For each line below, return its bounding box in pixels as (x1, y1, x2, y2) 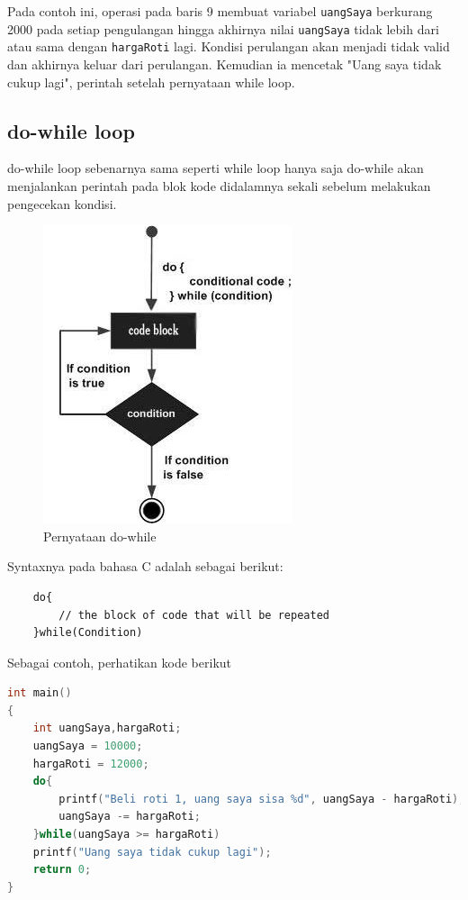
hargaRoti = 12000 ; (32, 757, 149, 770)
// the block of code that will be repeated (58, 608, 329, 622)
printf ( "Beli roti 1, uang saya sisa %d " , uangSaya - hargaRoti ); (58, 792, 465, 805)
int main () (7, 686, 72, 700)
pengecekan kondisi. (7, 194, 117, 213)
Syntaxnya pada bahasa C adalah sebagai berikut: (7, 557, 283, 576)
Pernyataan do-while (43, 526, 157, 545)
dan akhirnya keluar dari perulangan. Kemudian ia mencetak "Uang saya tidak (7, 54, 442, 73)
